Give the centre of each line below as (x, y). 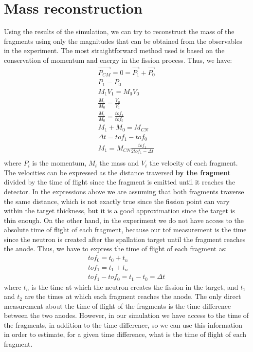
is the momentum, (59, 163)
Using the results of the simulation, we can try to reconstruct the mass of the (119, 31)
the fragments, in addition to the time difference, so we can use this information (123, 324)
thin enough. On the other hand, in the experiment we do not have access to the (124, 220)
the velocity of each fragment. (194, 163)
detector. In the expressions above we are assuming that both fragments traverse (124, 191)
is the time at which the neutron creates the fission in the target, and (135, 287)
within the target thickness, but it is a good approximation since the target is (119, 211)
